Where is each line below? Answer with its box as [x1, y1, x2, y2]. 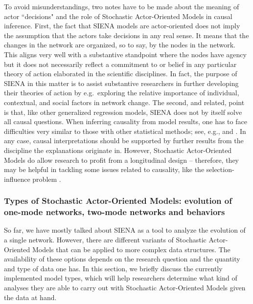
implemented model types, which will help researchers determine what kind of [4, 273, 237, 283]
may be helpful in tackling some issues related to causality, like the [4, 164, 205, 174]
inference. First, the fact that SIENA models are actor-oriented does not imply [4, 21, 240, 31]
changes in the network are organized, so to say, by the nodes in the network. [4, 40, 235, 50]
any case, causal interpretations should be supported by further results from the [4, 135, 244, 146]
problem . [32, 174, 61, 184]
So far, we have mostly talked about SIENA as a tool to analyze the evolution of [4, 225, 246, 235]
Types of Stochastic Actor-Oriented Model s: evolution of [4, 195, 232, 207]
